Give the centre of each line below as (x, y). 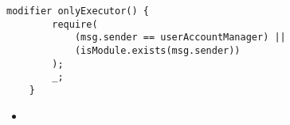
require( (75, 24)
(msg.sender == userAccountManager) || (180, 38)
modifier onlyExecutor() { (78, 11)
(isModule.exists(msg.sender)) (157, 50)
